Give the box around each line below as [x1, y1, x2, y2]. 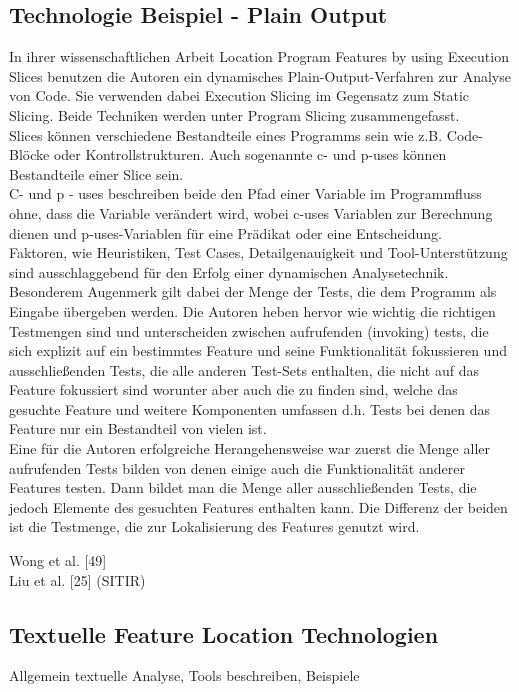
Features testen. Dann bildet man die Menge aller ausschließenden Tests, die [9, 477, 477, 498]
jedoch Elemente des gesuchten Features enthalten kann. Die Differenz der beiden [9, 496, 508, 517]
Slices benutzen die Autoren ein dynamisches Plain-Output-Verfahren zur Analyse [9, 65, 511, 86]
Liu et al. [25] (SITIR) [9, 569, 146, 590]
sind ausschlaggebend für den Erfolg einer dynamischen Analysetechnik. [9, 261, 449, 282]
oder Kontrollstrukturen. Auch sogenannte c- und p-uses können [53, 144, 447, 165]
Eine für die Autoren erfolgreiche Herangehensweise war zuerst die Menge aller [9, 438, 490, 459]
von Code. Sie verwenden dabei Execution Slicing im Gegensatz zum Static [9, 85, 470, 106]
